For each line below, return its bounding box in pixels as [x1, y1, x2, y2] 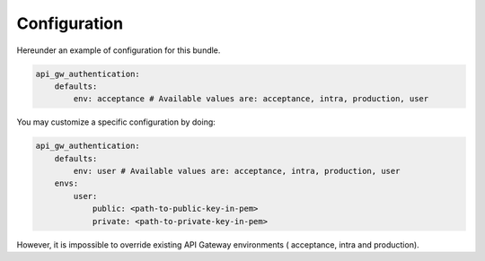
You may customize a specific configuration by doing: [16, 117, 216, 127]
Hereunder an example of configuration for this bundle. [16, 45, 221, 56]
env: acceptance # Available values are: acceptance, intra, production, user [73, 94, 429, 104]
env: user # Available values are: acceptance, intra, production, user [73, 166, 401, 177]
